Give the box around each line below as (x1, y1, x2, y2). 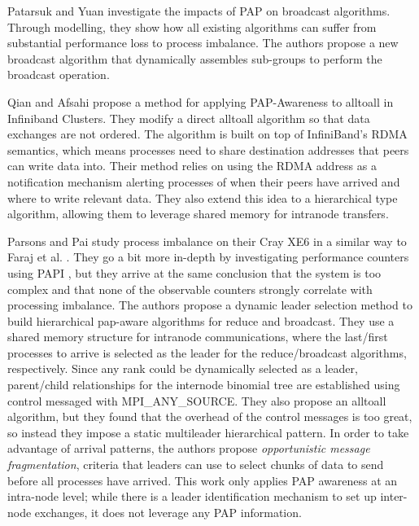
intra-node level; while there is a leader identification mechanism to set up (7, 488, 377, 505)
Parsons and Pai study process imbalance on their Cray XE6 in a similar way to (7, 232, 407, 249)
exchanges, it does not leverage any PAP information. (34, 503, 302, 520)
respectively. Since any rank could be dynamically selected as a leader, (7, 360, 358, 377)
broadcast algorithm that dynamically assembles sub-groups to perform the (7, 50, 382, 67)
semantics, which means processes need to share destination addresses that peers (7, 141, 409, 158)
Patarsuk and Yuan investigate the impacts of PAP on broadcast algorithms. (7, 2, 391, 19)
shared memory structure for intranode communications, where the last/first (7, 328, 388, 345)
